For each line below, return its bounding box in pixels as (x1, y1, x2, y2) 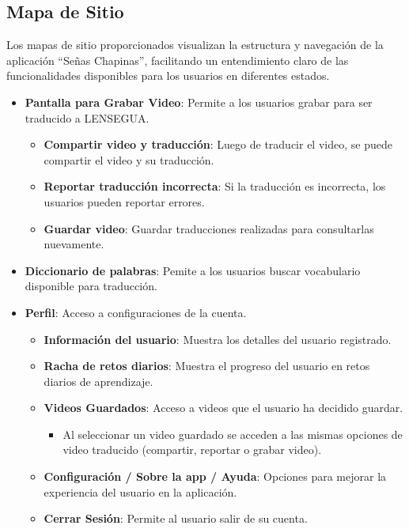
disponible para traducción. (25, 278, 157, 294)
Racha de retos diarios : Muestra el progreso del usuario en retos (44, 357, 370, 374)
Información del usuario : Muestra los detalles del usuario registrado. (44, 331, 392, 347)
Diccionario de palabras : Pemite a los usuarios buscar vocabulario (25, 262, 361, 278)
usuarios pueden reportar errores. (44, 193, 205, 210)
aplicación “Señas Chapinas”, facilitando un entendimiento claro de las (6, 51, 349, 68)
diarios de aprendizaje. (44, 372, 153, 389)
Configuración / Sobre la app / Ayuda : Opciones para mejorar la (44, 468, 387, 485)
